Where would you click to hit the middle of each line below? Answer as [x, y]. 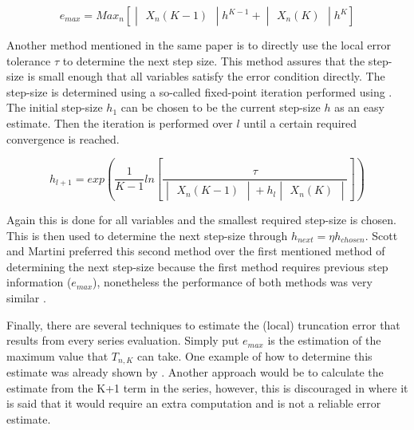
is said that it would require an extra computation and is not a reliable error [194, 403]
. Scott [381, 235]
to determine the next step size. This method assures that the [214, 60]
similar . [26, 298]
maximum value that [57, 355]
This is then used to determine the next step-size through [147, 235]
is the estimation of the [324, 340]
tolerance [29, 60]
